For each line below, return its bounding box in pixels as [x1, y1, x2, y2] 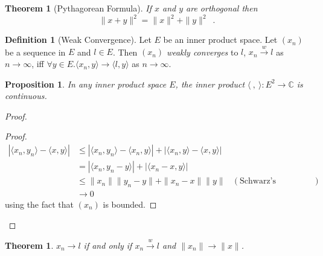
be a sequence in [5, 45, 66, 58]
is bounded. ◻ [103, 197, 157, 210]
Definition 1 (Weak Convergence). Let [5, 33, 152, 46]
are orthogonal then [186, 2, 258, 14]
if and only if [83, 238, 132, 251]
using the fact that [5, 197, 74, 210]
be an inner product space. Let [163, 33, 278, 46]
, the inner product [175, 77, 245, 90]
